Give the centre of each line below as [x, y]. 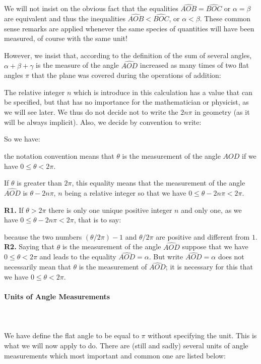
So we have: [22, 139]
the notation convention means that [59, 156]
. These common [225, 18]
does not [231, 257]
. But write [166, 257]
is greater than [39, 183]
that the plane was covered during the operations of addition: [126, 75]
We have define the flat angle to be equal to [72, 335]
